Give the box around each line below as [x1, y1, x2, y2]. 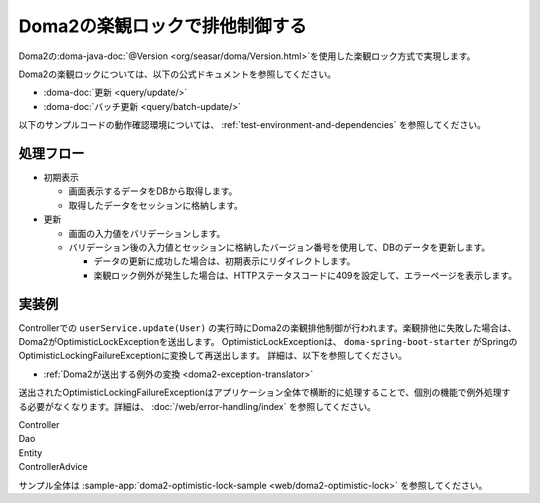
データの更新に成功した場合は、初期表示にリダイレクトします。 [93, 255, 356, 267]
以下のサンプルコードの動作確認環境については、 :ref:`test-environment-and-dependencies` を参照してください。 [18, 119, 487, 131]
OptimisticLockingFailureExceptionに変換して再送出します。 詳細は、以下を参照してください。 [18, 350, 407, 362]
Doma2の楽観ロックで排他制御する [18, 15, 307, 37]
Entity [18, 446, 43, 459]
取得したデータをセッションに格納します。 [68, 199, 244, 211]
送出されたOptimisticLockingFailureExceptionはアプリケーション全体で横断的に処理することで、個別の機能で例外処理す [18, 386, 511, 399]
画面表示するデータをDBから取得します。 [68, 185, 238, 197]
